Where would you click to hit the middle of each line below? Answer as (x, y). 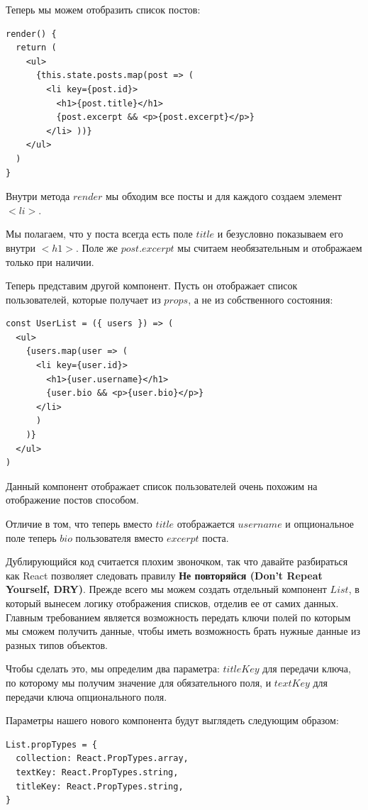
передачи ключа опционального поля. (87, 696)
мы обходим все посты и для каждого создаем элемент (223, 196)
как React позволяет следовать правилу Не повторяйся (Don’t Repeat (164, 575)
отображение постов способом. (72, 500)
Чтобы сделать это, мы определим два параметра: (113, 668)
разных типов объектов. (57, 644)
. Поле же (96, 247)
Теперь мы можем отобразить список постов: (103, 9)
